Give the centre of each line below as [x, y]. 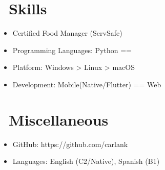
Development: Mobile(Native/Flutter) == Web [87, 84]
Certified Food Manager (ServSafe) [67, 33]
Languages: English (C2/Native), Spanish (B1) [86, 161]
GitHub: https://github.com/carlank [70, 144]
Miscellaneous [59, 119]
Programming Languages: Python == [72, 50]
